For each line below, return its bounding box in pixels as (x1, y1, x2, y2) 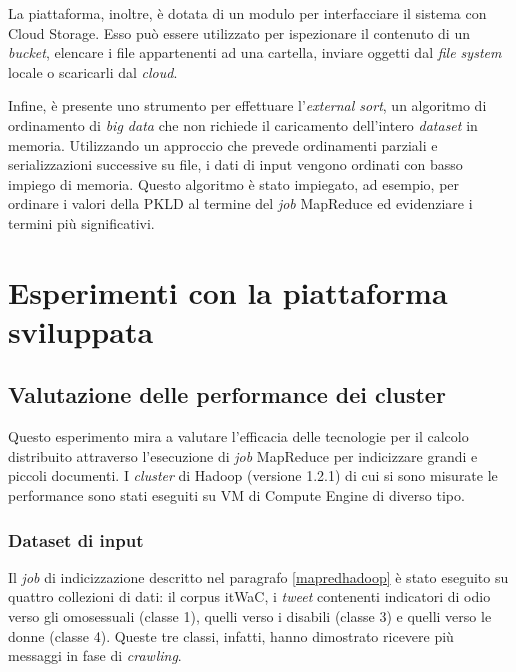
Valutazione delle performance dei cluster (8, 379, 446, 410)
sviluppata (8, 310, 154, 351)
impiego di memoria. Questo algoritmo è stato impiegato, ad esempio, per (8, 173, 460, 194)
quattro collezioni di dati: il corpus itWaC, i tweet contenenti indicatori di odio (8, 586, 491, 607)
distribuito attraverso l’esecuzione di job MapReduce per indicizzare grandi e (8, 445, 478, 466)
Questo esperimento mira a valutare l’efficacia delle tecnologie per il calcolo (8, 426, 469, 447)
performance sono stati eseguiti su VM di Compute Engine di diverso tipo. (8, 485, 465, 506)
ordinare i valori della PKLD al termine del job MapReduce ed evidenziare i (8, 193, 473, 214)
